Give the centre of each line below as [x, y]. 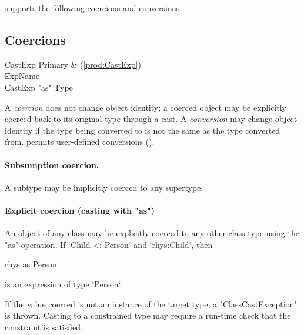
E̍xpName [22, 76]
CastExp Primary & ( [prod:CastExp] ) [73, 64]
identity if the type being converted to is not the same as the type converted [143, 130]
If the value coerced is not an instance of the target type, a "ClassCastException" [151, 304]
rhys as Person [31, 264]
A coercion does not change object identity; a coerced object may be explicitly [146, 107]
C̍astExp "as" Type [39, 87]
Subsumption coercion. [52, 165]
